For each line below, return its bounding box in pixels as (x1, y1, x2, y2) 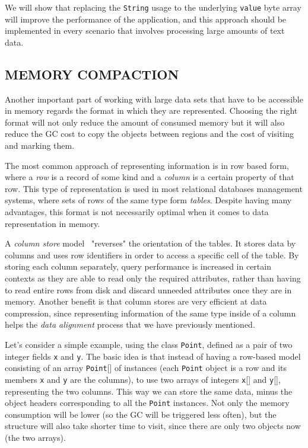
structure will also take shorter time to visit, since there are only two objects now (5, 420, 301, 432)
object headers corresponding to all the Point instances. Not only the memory (5, 396, 290, 409)
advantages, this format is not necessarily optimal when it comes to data (5, 205, 269, 217)
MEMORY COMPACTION (5, 65, 179, 83)
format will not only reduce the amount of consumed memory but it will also (5, 116, 285, 128)
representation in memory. (5, 217, 100, 229)
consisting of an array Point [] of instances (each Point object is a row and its (5, 361, 287, 374)
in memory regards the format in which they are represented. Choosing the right (5, 104, 298, 117)
